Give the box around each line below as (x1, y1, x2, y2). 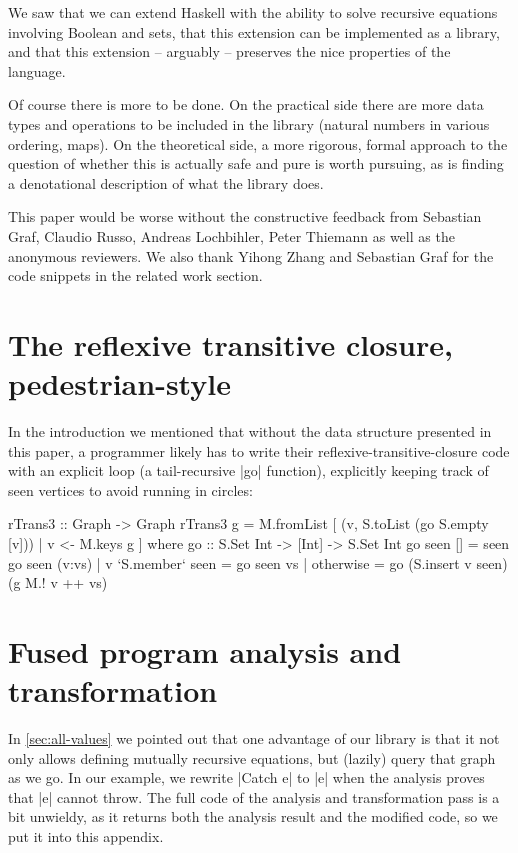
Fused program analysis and (8, 630, 402, 671)
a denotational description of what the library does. (8, 172, 324, 193)
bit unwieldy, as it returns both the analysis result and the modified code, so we (8, 806, 498, 827)
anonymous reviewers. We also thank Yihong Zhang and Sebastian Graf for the (8, 245, 494, 266)
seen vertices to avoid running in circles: (8, 479, 253, 500)
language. (8, 60, 66, 81)
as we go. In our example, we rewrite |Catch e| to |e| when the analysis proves (8, 767, 485, 788)
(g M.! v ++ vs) (8, 572, 108, 593)
